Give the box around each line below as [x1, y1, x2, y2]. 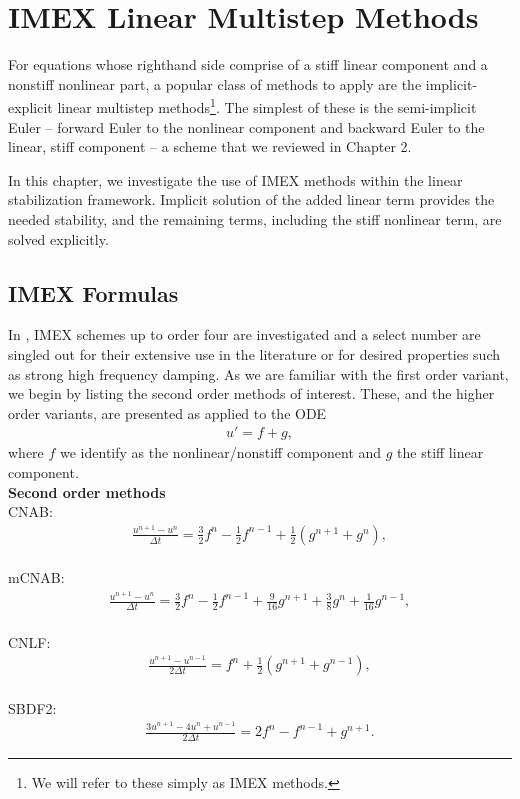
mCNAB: [8, 567, 65, 588]
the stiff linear [397, 442, 484, 463]
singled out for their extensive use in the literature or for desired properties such [8, 343, 500, 364]
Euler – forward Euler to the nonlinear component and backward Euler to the [8, 116, 485, 137]
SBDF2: [8, 697, 57, 718]
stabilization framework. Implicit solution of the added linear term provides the [8, 189, 495, 210]
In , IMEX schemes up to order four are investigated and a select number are [8, 324, 481, 345]
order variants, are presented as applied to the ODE [8, 402, 327, 423]
